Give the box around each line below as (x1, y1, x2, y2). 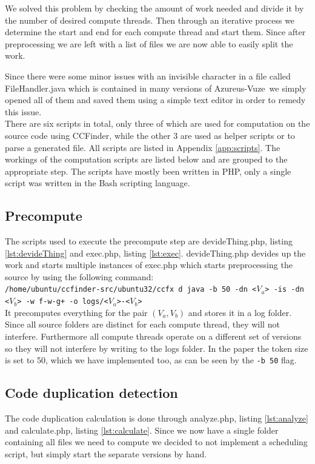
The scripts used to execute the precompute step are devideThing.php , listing (5, 235, 293, 247)
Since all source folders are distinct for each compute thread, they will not (5, 318, 280, 331)
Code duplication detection (5, 383, 178, 402)
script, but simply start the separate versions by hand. (5, 447, 207, 460)
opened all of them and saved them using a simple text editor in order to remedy (5, 93, 306, 106)
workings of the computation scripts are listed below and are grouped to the (5, 153, 288, 166)
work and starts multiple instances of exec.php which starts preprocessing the (5, 258, 293, 271)
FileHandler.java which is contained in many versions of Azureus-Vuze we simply (5, 81, 307, 94)
